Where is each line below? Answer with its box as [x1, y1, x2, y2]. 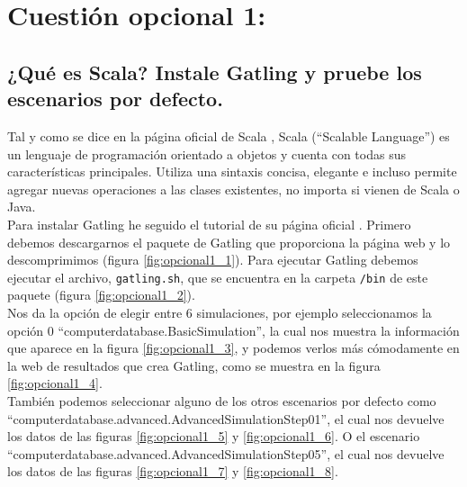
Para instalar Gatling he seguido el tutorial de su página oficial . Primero [7, 214, 411, 233]
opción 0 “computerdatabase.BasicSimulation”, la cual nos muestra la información [7, 320, 460, 339]
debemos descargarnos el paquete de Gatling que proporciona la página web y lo [7, 232, 451, 251]
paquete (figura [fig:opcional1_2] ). [7, 285, 195, 304]
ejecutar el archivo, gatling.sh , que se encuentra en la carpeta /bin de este [7, 267, 428, 286]
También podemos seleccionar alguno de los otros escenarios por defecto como [7, 391, 436, 410]
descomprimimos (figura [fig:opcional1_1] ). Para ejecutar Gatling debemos [7, 250, 418, 269]
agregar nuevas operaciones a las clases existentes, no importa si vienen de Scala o [7, 179, 460, 198]
